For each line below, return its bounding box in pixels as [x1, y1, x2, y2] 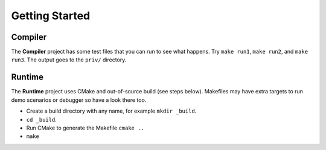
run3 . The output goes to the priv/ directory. [11, 56, 127, 63]
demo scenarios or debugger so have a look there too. [11, 96, 147, 104]
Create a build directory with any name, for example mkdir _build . [26, 107, 197, 114]
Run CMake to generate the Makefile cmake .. [26, 124, 144, 131]
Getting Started [11, 9, 91, 22]
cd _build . [26, 116, 57, 123]
